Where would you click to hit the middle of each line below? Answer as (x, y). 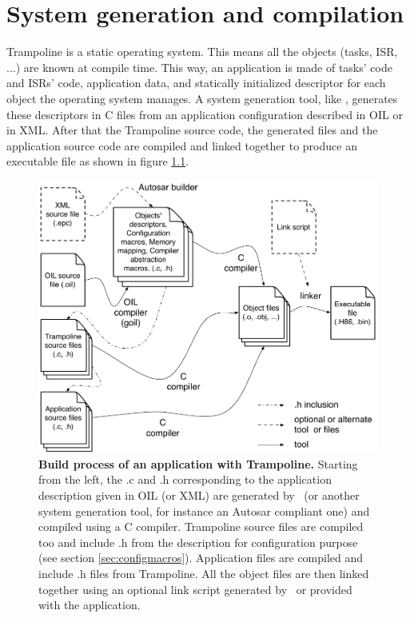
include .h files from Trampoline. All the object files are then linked (204, 573)
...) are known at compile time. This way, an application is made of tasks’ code (199, 67)
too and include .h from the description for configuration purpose (198, 542)
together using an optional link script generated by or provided (195, 589)
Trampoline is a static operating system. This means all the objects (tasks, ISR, (202, 52)
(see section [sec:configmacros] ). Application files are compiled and (201, 558)
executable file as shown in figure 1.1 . (98, 161)
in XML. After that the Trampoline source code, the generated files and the (192, 130)
